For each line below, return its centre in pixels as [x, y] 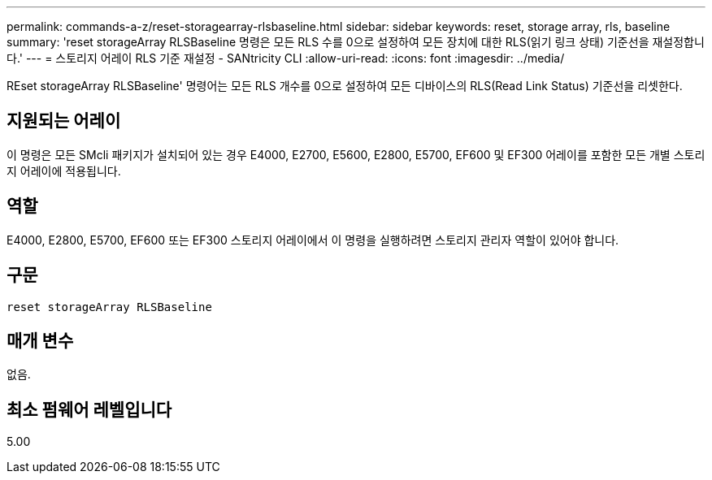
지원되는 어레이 [64, 121]
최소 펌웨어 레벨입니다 [89, 409]
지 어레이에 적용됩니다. [64, 171]
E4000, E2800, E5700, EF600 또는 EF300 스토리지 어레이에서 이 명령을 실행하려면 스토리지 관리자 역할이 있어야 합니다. [313, 240]
